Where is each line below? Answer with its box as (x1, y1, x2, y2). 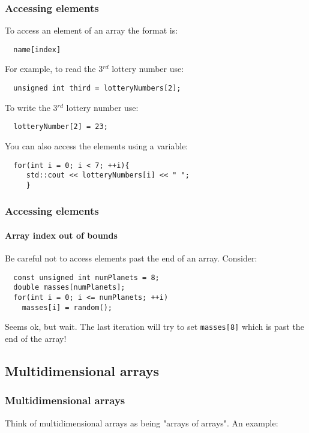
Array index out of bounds (5, 228, 118, 241)
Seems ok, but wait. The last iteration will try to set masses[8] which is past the (5, 320, 304, 333)
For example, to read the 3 (5, 62, 103, 75)
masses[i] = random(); (22, 303, 112, 312)
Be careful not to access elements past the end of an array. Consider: (5, 252, 257, 264)
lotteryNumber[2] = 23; (13, 122, 108, 131)
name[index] (13, 45, 61, 54)
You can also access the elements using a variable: (5, 139, 188, 152)
